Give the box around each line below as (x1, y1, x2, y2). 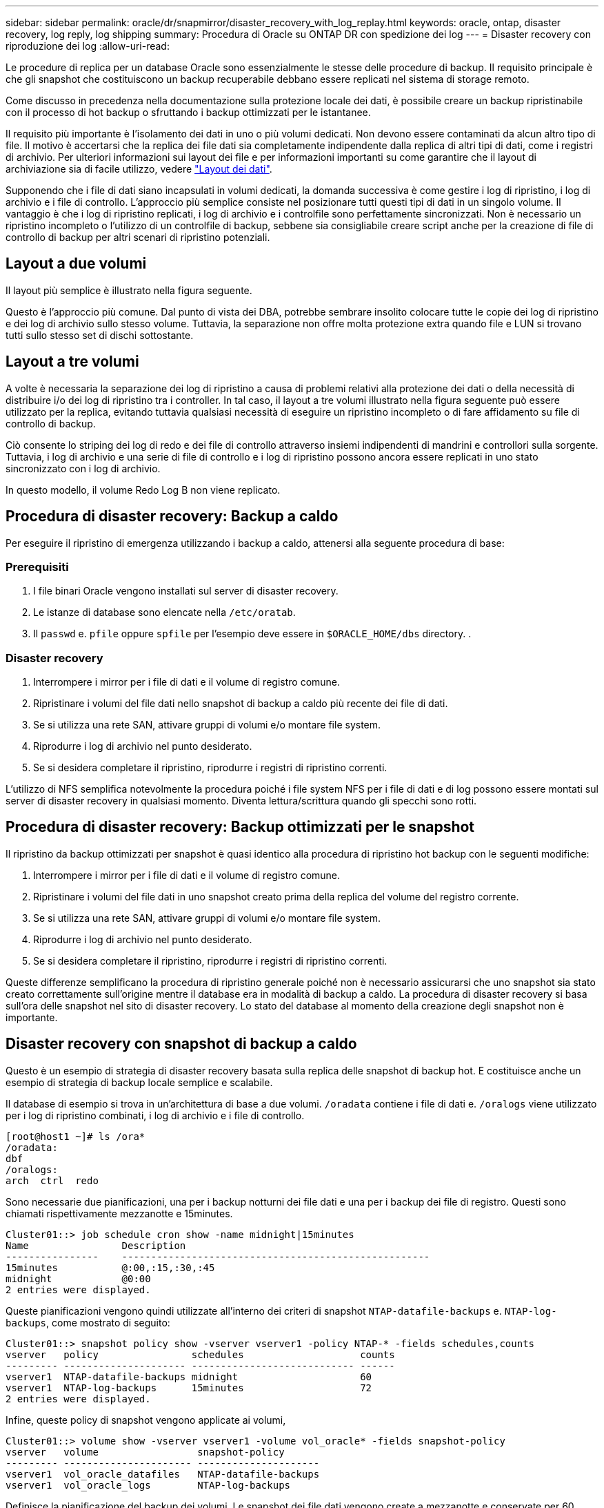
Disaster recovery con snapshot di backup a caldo (6, 1035, 357, 1053)
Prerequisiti (6, 559, 69, 574)
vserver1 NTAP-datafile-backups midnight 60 (6, 1371, 372, 1382)
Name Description (6, 1239, 186, 1251)
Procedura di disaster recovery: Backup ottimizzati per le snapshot (6, 818, 475, 836)
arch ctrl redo (6, 1174, 99, 1186)
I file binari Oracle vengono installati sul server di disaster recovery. (33, 585, 339, 597)
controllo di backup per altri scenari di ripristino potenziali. (6, 231, 270, 243)
